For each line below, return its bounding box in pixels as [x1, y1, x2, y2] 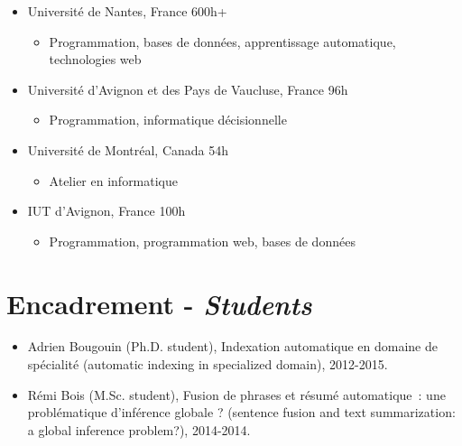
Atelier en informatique [49, 171, 179, 190]
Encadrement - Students [6, 284, 312, 322]
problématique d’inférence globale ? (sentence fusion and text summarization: [27, 403, 456, 422]
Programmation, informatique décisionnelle [49, 110, 287, 129]
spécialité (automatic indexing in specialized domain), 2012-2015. [27, 355, 388, 374]
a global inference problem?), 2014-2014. [27, 420, 251, 439]
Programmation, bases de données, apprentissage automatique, [49, 32, 396, 51]
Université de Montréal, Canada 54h [27, 140, 229, 159]
